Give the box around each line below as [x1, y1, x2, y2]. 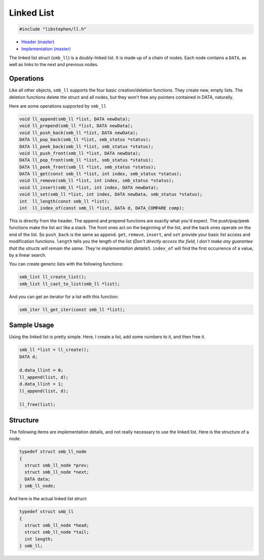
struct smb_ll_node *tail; [24, 529, 89, 535]
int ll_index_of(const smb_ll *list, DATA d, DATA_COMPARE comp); [19, 206, 185, 211]
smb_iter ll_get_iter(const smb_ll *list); [19, 306, 126, 312]
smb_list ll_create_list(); [19, 274, 87, 280]
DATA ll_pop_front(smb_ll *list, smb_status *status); [19, 157, 154, 163]
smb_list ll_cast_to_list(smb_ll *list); [19, 281, 120, 286]
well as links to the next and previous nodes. [9, 62, 99, 68]
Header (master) [21, 39, 55, 45]
